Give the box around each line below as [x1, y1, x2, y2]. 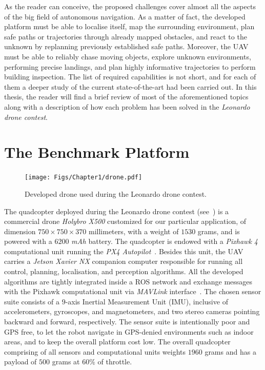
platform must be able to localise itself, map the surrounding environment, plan [4, 21, 255, 32]
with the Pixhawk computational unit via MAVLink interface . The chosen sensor [4, 286, 261, 297]
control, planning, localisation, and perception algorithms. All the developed [4, 266, 243, 277]
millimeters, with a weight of [88, 225, 179, 236]
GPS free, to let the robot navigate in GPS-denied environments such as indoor [4, 326, 254, 337]
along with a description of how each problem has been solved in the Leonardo [4, 101, 250, 112]
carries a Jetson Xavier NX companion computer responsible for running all [4, 256, 243, 266]
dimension [4, 225, 36, 236]
